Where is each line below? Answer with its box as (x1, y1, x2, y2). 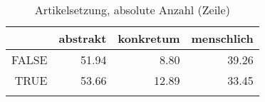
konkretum (118, 30, 180, 46)
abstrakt (58, 30, 107, 46)
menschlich (191, 30, 254, 46)
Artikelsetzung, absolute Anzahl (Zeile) (34, 1, 230, 18)
